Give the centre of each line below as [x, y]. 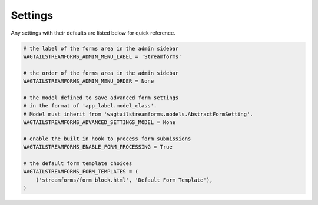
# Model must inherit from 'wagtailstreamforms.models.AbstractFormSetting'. [138, 114]
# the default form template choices [78, 164]
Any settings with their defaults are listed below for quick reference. [93, 33]
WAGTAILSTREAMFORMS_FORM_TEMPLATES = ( [81, 172]
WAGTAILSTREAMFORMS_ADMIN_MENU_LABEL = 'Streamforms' [102, 56]
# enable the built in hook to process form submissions [107, 139]
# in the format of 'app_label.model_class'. [90, 106]
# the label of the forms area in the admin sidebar [101, 48]
